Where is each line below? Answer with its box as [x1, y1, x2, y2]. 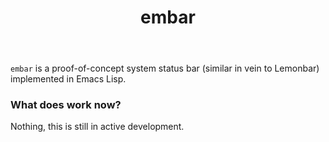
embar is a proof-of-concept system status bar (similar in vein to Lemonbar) [10, 62, 320, 75]
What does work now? [10, 98, 122, 112]
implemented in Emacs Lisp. [10, 73, 127, 85]
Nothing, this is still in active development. [10, 121, 185, 133]
